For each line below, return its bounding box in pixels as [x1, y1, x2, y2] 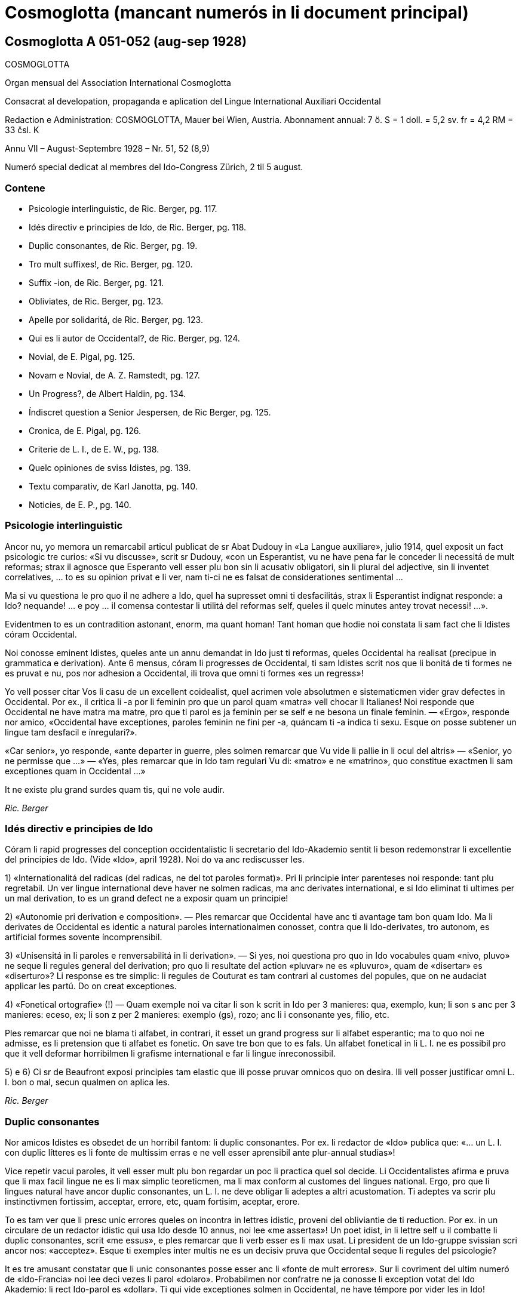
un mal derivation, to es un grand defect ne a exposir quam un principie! [5, 893, 288, 904]
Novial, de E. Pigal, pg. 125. [29, 351, 135, 362]
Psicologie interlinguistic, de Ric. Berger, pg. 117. [29, 203, 217, 214]
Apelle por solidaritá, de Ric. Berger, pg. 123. [29, 314, 203, 325]
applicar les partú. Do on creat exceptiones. [5, 981, 177, 992]
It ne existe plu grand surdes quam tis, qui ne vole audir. [5, 784, 225, 795]
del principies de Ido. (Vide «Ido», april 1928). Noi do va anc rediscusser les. [5, 854, 305, 865]
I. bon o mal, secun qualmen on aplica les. [5, 1077, 170, 1088]
